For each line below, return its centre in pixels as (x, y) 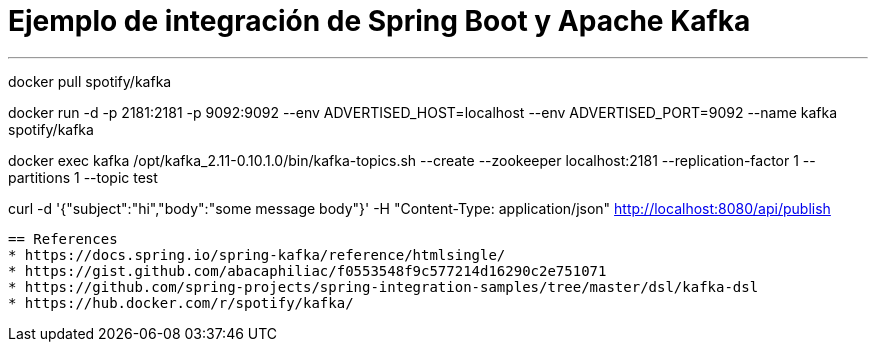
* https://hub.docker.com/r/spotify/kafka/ (181, 302)
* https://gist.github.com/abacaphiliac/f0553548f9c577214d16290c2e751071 (307, 270)
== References (63, 238)
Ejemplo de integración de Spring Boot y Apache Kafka (379, 21)
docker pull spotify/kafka (90, 81)
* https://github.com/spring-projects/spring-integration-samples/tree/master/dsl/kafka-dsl (383, 286)
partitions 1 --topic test (83, 177)
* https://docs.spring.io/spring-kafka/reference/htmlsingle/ (257, 254)
